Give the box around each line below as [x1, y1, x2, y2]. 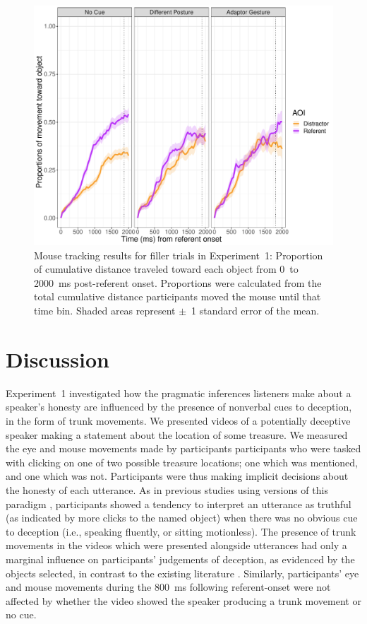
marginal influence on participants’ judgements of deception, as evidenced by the [6, 551, 355, 566]
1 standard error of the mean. [191, 303, 320, 318]
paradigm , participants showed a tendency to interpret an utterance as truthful [6, 496, 351, 511]
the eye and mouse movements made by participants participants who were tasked [6, 441, 361, 456]
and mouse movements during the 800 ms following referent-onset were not [6, 579, 331, 594]
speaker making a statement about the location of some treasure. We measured [6, 427, 348, 442]
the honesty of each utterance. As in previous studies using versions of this [6, 482, 328, 497]
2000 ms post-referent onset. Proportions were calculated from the [34, 275, 322, 290]
